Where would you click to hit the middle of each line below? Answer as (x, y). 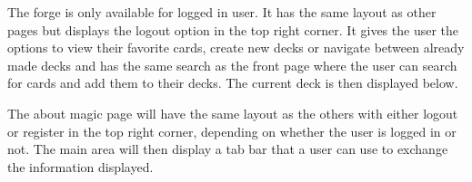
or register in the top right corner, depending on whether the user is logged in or (232, 131)
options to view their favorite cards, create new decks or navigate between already (236, 48)
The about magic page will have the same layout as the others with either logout (233, 113)
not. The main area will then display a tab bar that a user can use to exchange (228, 149)
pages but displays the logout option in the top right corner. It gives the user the (233, 29)
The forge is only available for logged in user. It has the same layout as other (222, 12)
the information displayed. (80, 166)
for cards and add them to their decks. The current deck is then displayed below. (233, 83)
